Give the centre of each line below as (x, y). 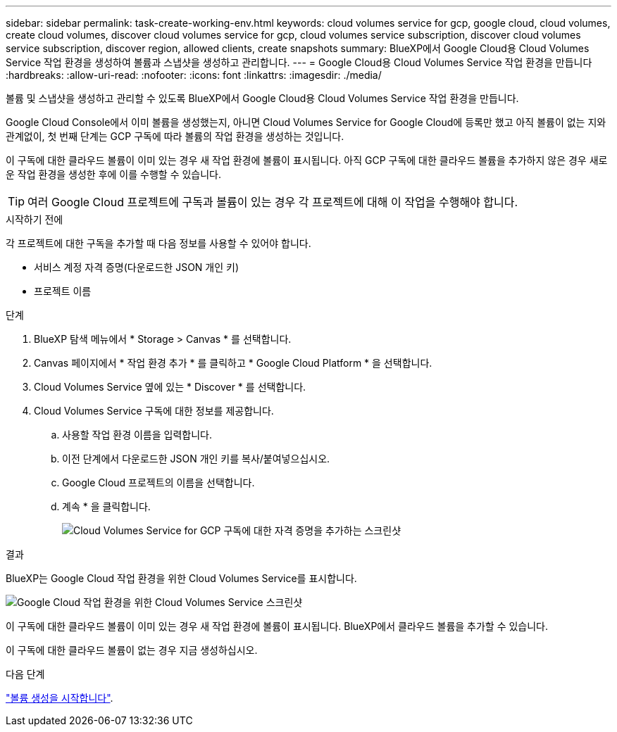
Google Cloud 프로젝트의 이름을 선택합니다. (158, 482)
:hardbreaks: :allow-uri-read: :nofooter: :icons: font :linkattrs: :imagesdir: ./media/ (194, 75)
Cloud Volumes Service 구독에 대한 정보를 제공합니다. (154, 411)
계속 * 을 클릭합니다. (106, 506)
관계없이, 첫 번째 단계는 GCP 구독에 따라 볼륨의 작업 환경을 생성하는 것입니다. (175, 136)
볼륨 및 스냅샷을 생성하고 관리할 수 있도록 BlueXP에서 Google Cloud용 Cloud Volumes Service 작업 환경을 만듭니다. (262, 98)
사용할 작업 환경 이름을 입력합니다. (137, 435)
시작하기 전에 (35, 219)
